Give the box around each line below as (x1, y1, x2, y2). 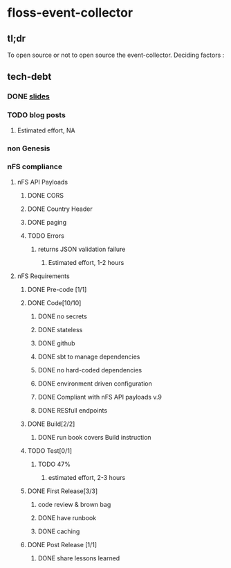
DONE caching (37, 527, 80, 535)
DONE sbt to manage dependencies (37, 352, 140, 361)
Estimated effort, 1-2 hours (48, 258, 124, 266)
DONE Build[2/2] (27, 420, 75, 428)
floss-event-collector (7, 5, 133, 21)
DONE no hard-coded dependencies (37, 365, 142, 374)
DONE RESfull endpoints (37, 406, 108, 414)
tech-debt (7, 71, 52, 83)
